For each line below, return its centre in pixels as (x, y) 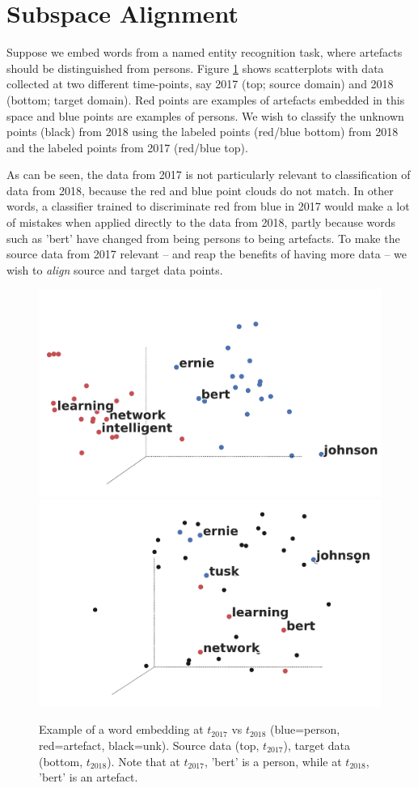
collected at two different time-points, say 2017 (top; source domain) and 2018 (200, 84)
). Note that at (144, 761)
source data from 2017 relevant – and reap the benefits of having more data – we (207, 254)
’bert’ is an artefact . (89, 777)
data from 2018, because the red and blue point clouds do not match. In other (200, 190)
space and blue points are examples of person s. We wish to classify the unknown (205, 115)
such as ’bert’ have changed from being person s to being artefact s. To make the (203, 238)
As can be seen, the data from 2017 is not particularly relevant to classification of (209, 175)
